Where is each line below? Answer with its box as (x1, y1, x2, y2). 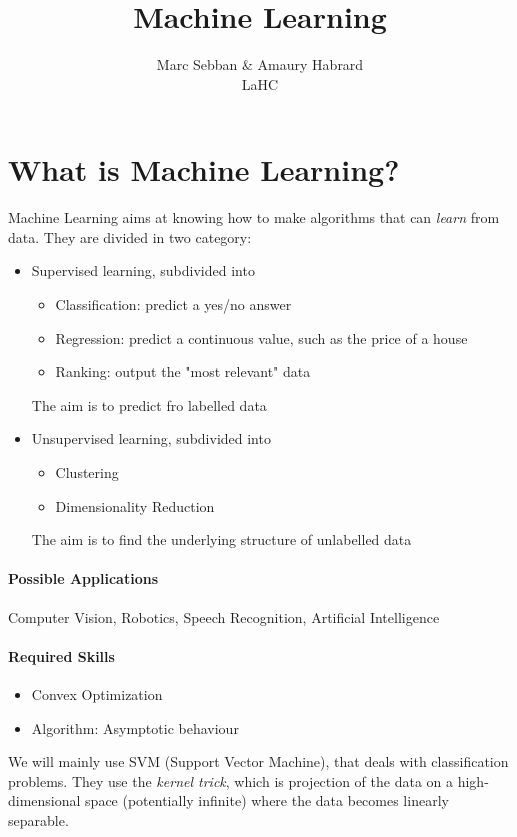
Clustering (55, 462, 119, 482)
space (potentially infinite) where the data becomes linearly (85, 790, 449, 811)
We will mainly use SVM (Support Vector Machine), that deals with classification (8, 751, 509, 772)
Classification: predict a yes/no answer (55, 294, 292, 315)
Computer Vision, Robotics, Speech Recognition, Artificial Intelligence (8, 606, 440, 627)
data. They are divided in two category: (8, 226, 252, 247)
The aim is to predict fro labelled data (31, 394, 267, 415)
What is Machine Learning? (8, 149, 400, 190)
